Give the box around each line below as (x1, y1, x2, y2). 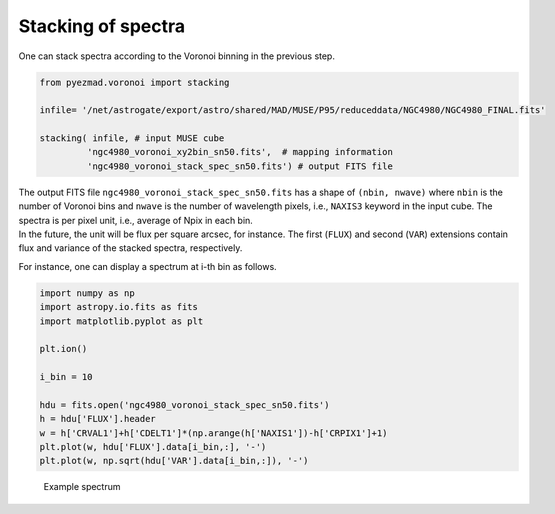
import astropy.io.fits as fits (39, 301, 199, 313)
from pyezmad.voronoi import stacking (39, 76, 230, 88)
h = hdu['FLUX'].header (39, 413, 157, 425)
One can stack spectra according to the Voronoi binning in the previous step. (18, 50, 335, 62)
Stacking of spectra (18, 15, 185, 37)
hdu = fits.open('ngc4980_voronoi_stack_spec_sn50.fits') (39, 399, 330, 410)
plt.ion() (39, 343, 88, 355)
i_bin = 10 (39, 371, 93, 383)
